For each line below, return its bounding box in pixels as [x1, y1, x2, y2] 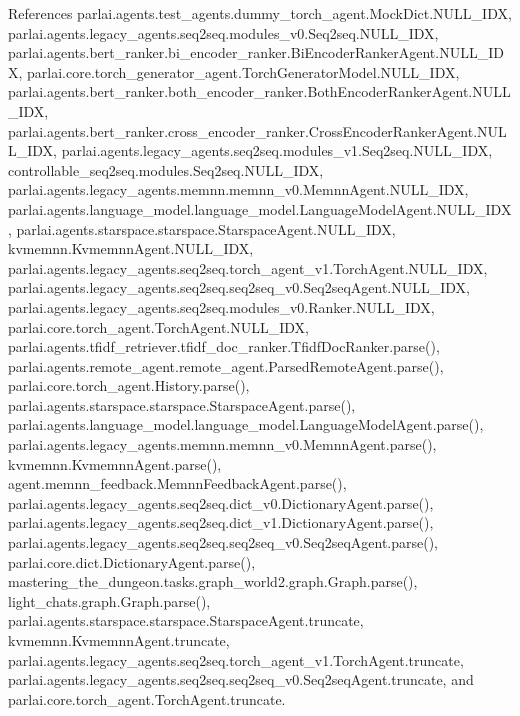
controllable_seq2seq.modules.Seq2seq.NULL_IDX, [8, 159, 324, 180]
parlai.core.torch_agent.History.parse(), [8, 375, 250, 396]
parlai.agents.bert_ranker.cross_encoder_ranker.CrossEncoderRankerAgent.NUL [8, 120, 507, 141]
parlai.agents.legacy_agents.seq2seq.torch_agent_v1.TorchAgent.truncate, [8, 649, 464, 670]
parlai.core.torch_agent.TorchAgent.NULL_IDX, [8, 316, 309, 337]
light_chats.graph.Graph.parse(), [8, 590, 211, 611]
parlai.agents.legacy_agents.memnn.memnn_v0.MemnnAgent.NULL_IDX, [8, 179, 469, 200]
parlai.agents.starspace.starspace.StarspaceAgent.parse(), [8, 394, 356, 415]
